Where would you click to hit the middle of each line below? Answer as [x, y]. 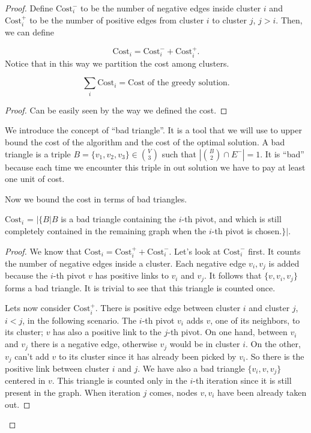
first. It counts [274, 251]
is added [284, 263]
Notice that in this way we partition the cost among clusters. [117, 63]
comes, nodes [173, 392]
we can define [30, 32]
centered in [25, 380]
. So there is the [275, 356]
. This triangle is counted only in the [119, 380]
